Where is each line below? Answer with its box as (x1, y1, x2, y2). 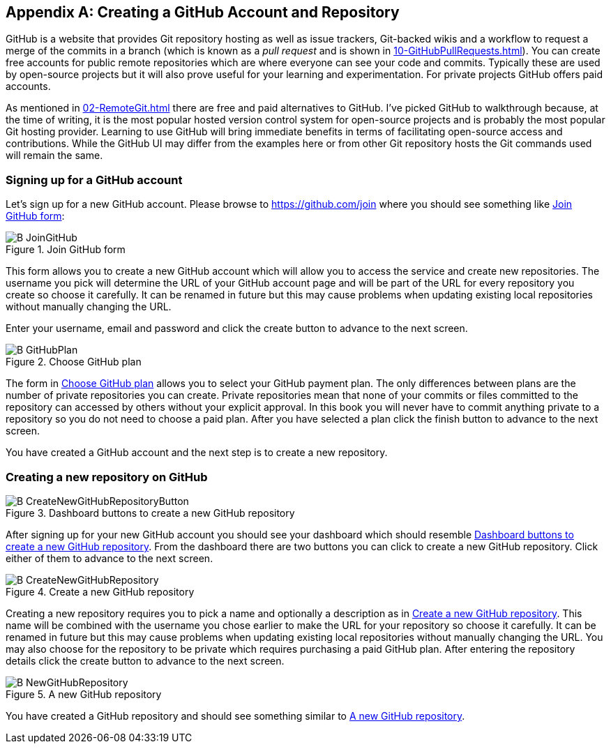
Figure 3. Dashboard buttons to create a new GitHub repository (6, 506, 295, 519)
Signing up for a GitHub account (6, 172, 183, 187)
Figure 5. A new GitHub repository (6, 688, 162, 700)
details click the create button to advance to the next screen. (6, 654, 285, 667)
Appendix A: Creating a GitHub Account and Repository (6, 3, 400, 21)
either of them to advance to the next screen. (6, 552, 213, 564)
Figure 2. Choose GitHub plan (6, 356, 142, 368)
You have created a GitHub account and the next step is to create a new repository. (6, 446, 388, 459)
